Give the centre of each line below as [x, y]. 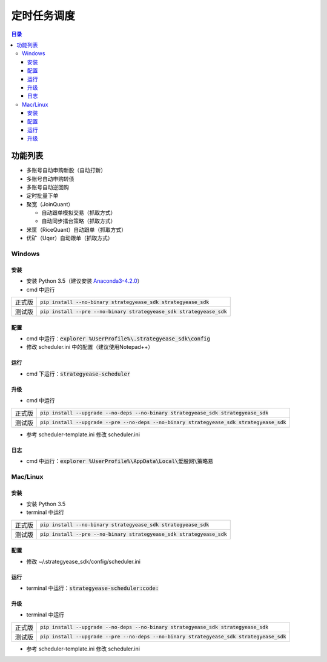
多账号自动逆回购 [48, 187]
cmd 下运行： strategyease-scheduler [78, 374]
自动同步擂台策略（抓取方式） [79, 221]
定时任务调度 [43, 16]
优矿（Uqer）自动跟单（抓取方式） [70, 238]
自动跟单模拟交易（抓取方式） [79, 213]
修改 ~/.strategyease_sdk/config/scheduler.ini [83, 561]
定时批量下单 [42, 196]
